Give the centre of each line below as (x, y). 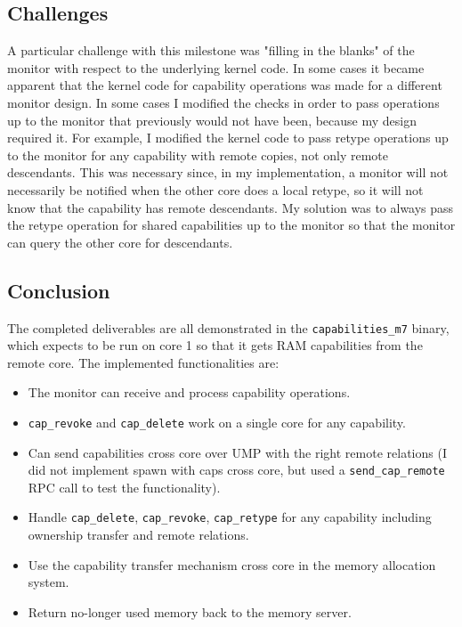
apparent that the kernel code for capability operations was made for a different (225, 85)
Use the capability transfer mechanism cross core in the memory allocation (232, 564)
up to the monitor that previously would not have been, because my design (212, 120)
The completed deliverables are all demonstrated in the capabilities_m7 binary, (228, 327)
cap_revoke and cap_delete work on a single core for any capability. (217, 422)
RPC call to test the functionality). (124, 487)
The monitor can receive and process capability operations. (189, 392)
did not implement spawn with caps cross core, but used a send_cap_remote (236, 470)
